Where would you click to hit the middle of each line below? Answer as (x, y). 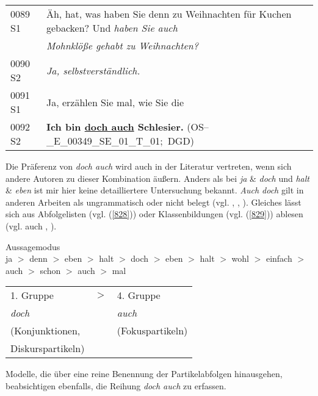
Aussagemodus (33, 246)
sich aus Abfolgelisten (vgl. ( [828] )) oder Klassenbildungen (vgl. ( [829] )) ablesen (154, 214)
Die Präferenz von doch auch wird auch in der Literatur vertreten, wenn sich (149, 166)
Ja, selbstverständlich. (93, 70)
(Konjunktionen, (45, 331)
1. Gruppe (32, 295)
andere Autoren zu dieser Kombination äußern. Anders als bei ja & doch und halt (157, 178)
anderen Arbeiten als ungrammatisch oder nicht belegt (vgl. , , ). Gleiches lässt (154, 202)
